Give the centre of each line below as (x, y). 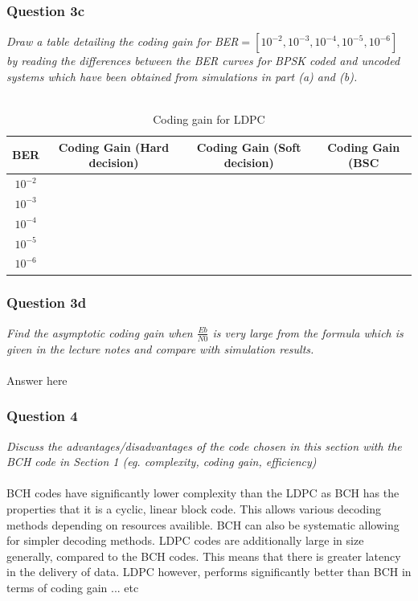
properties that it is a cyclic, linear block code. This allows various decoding (194, 508)
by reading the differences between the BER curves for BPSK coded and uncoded (203, 61)
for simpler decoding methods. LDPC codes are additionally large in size (185, 540)
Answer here (37, 380)
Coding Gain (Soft (249, 147)
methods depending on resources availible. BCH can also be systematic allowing (203, 524)
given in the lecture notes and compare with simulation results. (160, 348)
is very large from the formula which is (308, 332)
